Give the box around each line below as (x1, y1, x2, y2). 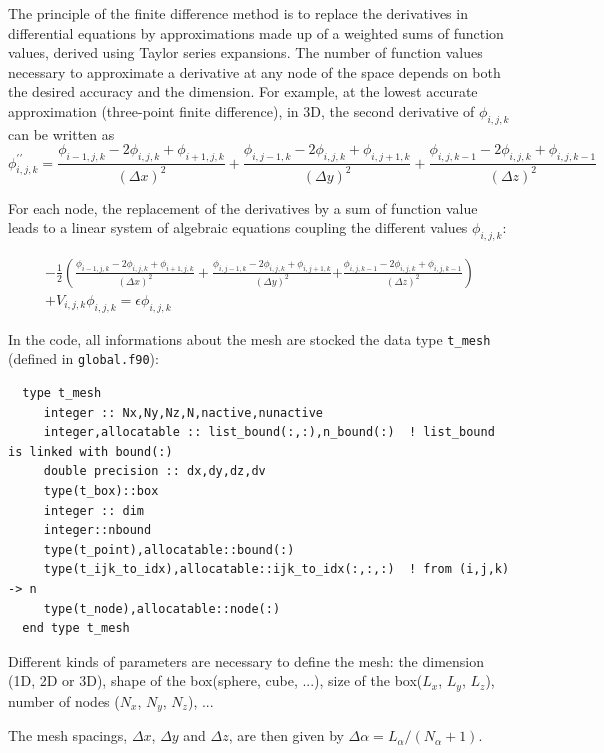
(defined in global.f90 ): (8, 348, 159, 369)
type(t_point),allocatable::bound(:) (43, 542, 295, 557)
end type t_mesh (22, 621, 130, 636)
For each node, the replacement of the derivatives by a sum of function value (8, 197, 478, 218)
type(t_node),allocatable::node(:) (43, 601, 281, 616)
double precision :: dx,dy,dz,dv (43, 464, 266, 479)
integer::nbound (43, 523, 152, 538)
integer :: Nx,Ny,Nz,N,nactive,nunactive (43, 405, 323, 420)
